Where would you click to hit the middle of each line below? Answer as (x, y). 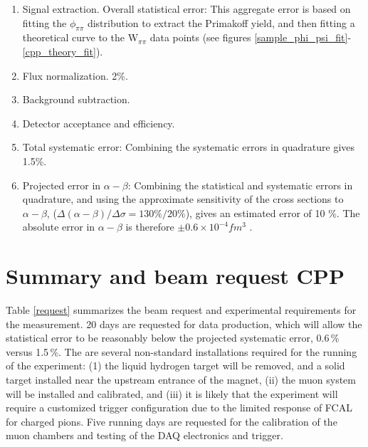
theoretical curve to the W (80, 37)
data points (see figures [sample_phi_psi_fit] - (251, 37)
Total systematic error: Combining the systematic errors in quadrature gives (189, 147)
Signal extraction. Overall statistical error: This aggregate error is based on (186, 9)
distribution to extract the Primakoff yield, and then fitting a (221, 22)
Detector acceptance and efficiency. (99, 123)
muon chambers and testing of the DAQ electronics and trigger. (144, 435)
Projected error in (62, 185)
